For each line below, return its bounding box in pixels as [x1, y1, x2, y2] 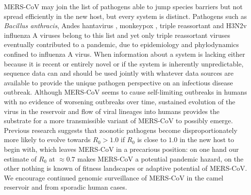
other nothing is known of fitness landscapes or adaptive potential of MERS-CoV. [4, 163, 247, 173]
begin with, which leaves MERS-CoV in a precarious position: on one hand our [4, 144, 239, 154]
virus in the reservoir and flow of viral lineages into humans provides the [4, 106, 219, 116]
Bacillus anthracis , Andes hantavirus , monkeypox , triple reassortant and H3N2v [4, 20, 247, 31]
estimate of [4, 153, 37, 163]
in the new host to [179, 134, 234, 145]
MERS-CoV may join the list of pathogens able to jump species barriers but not [4, 1, 243, 11]
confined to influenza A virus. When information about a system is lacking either [4, 49, 245, 59]
